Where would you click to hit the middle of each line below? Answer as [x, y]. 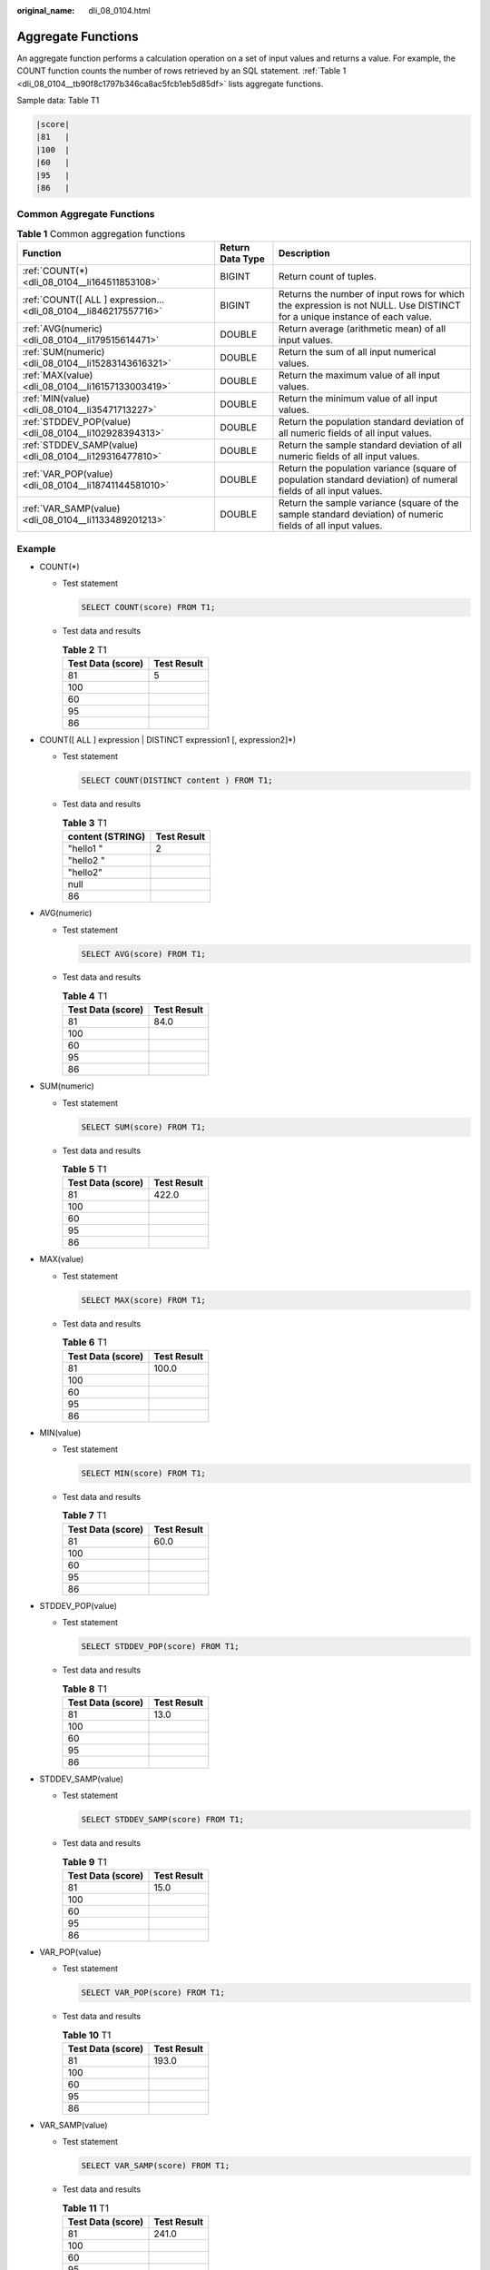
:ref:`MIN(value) [56, 399]
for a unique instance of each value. [355, 317]
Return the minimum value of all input [358, 399]
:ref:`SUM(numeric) [64, 352]
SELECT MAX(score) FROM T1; [143, 1300]
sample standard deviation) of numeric [361, 515]
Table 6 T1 [85, 1342]
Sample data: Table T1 [58, 101]
